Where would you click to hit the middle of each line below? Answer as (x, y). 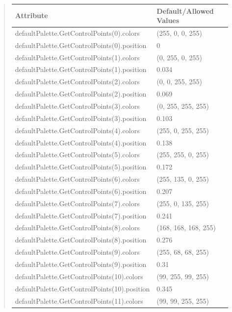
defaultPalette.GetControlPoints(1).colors (77, 57)
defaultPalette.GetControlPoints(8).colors (77, 228)
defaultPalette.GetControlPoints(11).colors (79, 300)
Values (168, 20)
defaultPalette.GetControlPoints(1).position (81, 69)
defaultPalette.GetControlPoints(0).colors (77, 33)
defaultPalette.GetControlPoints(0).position (81, 45)
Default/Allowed (185, 11)
